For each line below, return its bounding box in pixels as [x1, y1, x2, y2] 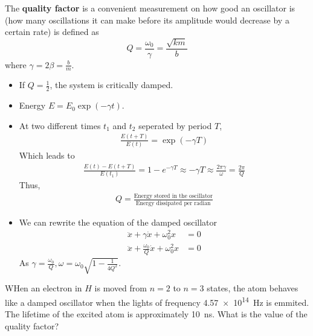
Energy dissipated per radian [135, 200, 211, 206]
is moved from [94, 282, 147, 294]
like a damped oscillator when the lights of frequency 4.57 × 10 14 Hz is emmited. [5, 294, 309, 308]
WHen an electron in [5, 282, 82, 294]
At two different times [19, 119, 101, 132]
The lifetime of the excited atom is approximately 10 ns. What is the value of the [5, 308, 308, 320]
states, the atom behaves [207, 282, 298, 294]
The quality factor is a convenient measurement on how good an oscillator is [5, 2, 295, 14]
